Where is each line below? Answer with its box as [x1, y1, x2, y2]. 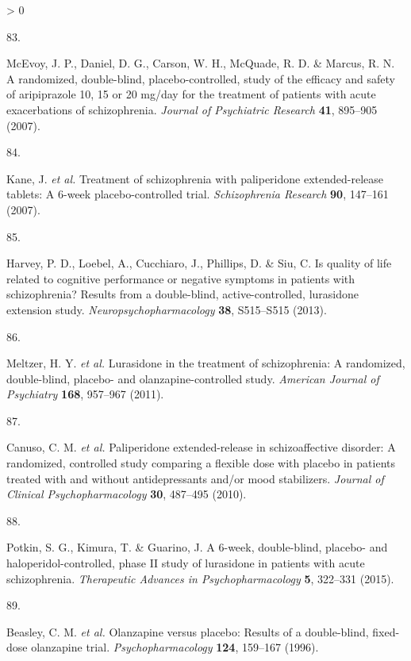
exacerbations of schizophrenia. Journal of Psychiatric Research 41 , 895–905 [6, 101, 378, 117]
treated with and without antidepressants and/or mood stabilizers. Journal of [6, 470, 384, 486]
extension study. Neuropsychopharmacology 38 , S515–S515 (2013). [6, 301, 327, 317]
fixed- [372, 623, 400, 640]
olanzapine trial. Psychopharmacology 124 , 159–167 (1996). [31, 639, 319, 655]
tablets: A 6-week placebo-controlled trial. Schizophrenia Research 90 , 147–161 [6, 186, 389, 202]
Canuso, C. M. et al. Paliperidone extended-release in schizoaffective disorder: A [6, 439, 396, 455]
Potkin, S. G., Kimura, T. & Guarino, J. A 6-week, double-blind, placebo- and [6, 539, 388, 555]
